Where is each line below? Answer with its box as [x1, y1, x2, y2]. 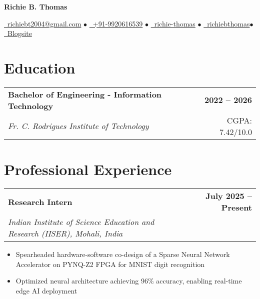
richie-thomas [154, 18, 195, 28]
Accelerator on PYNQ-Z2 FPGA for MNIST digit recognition [15, 258, 205, 269]
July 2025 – [205, 190, 252, 202]
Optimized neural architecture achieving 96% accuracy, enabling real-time [15, 275, 242, 286]
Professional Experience [4, 159, 172, 179]
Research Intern [8, 195, 72, 207]
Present [221, 201, 252, 213]
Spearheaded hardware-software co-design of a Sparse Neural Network [15, 249, 230, 259]
